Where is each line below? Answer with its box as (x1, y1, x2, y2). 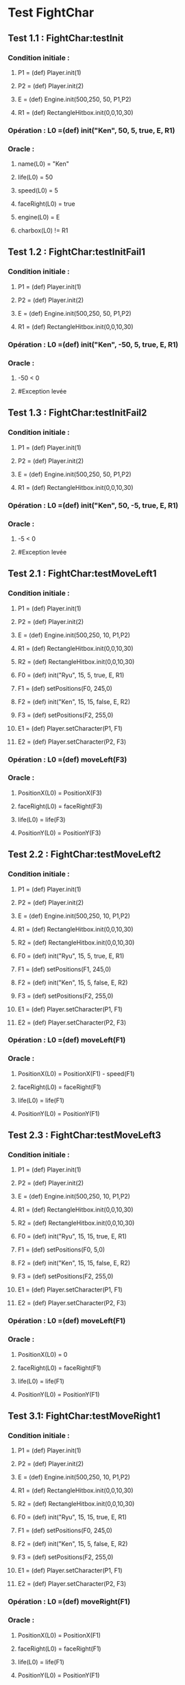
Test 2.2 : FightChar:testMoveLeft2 (8, 848, 162, 861)
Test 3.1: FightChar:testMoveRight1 (8, 1410, 160, 1422)
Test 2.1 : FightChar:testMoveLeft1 (8, 568, 157, 579)
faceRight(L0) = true (17, 200, 76, 208)
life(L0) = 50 (17, 173, 53, 182)
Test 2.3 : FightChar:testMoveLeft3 (8, 1130, 162, 1141)
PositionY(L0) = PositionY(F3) (17, 828, 101, 837)
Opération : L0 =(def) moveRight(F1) (8, 1597, 131, 1607)
